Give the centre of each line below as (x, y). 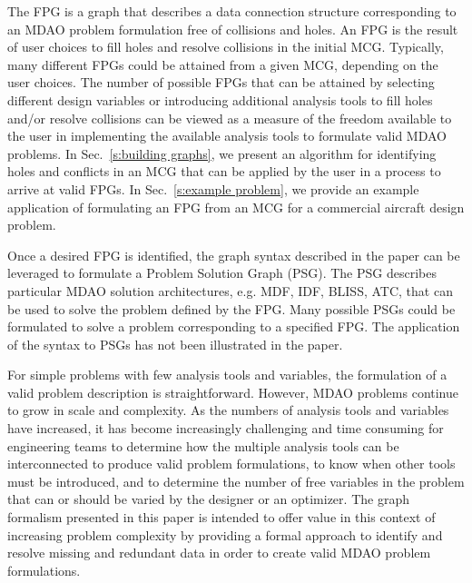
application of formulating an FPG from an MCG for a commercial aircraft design (236, 207)
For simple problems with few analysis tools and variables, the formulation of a (227, 375)
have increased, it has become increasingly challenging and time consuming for (226, 428)
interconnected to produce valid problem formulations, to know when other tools (231, 464)
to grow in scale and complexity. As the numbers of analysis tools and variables (228, 410)
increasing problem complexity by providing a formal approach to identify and (225, 534)
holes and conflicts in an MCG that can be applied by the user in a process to (224, 171)
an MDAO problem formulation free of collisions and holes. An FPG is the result (233, 29)
